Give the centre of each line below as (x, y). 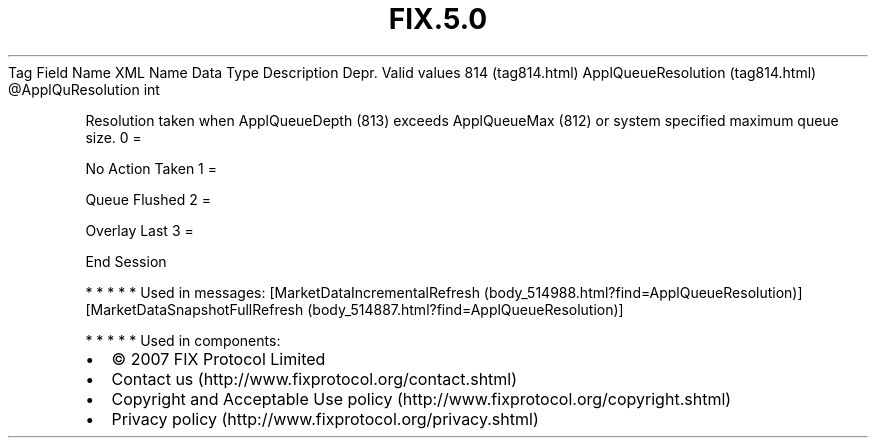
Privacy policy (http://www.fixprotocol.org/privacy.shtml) (325, 418)
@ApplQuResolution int (84, 89)
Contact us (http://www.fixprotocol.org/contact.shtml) (314, 378)
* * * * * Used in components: (183, 340)
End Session (126, 261)
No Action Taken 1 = (151, 168)
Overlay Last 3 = (139, 230)
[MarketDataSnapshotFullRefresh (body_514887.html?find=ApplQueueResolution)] (354, 309)
